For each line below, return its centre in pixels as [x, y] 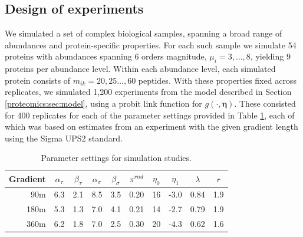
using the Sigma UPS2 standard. [64, 138]
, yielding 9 [270, 56]
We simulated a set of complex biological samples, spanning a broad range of [144, 33]
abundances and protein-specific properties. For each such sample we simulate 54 [151, 45]
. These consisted [265, 103]
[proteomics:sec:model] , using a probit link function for [103, 103]
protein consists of [38, 80]
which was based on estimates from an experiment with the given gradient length [151, 126]
